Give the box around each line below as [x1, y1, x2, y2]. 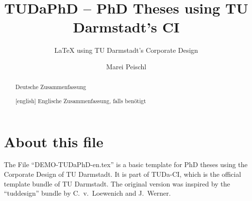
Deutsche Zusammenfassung [15, 83, 86, 91]
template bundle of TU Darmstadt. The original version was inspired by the [4, 178, 230, 188]
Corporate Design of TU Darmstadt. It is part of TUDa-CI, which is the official [4, 169, 241, 179]
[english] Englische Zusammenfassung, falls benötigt [15, 96, 146, 105]
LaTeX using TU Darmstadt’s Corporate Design [54, 45, 198, 55]
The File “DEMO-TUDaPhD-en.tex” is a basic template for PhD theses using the [4, 159, 248, 170]
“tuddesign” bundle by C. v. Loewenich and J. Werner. [4, 188, 171, 198]
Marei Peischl [106, 61, 147, 71]
